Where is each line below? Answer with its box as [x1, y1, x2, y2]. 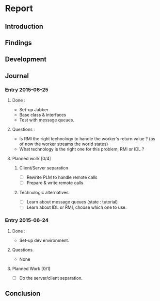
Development [5, 55, 47, 64]
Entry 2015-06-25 [5, 86, 48, 93]
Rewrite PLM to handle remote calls [26, 174, 98, 180]
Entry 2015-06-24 [5, 217, 49, 224]
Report [5, 3, 33, 14]
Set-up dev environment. [19, 237, 69, 243]
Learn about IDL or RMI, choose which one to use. [26, 204, 127, 210]
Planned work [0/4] [12, 156, 51, 162]
